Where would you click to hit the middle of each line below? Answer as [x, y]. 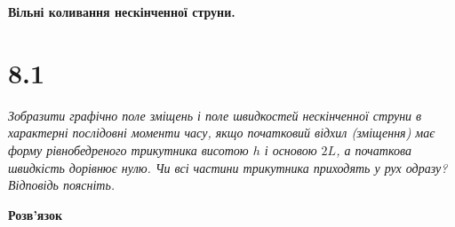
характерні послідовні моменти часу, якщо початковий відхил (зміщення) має [222, 133]
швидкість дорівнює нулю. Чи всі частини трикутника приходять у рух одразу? [228, 167]
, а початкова [374, 149]
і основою [291, 149]
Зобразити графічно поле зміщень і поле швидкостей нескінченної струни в [215, 115]
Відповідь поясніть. [62, 185]
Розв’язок [36, 214]
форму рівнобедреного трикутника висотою [128, 149]
